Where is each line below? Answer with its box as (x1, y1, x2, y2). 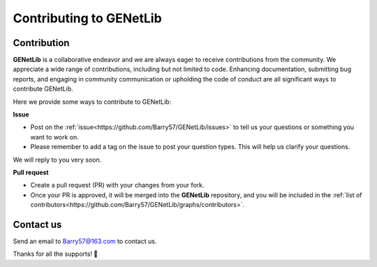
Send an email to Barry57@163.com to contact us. (13, 237, 157, 245)
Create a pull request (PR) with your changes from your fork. (30, 181, 205, 190)
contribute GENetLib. (13, 84, 73, 93)
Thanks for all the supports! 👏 (13, 250, 98, 258)
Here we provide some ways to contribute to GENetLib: (13, 98, 172, 106)
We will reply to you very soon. (13, 155, 102, 164)
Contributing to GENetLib (13, 10, 162, 26)
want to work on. (30, 132, 80, 141)
